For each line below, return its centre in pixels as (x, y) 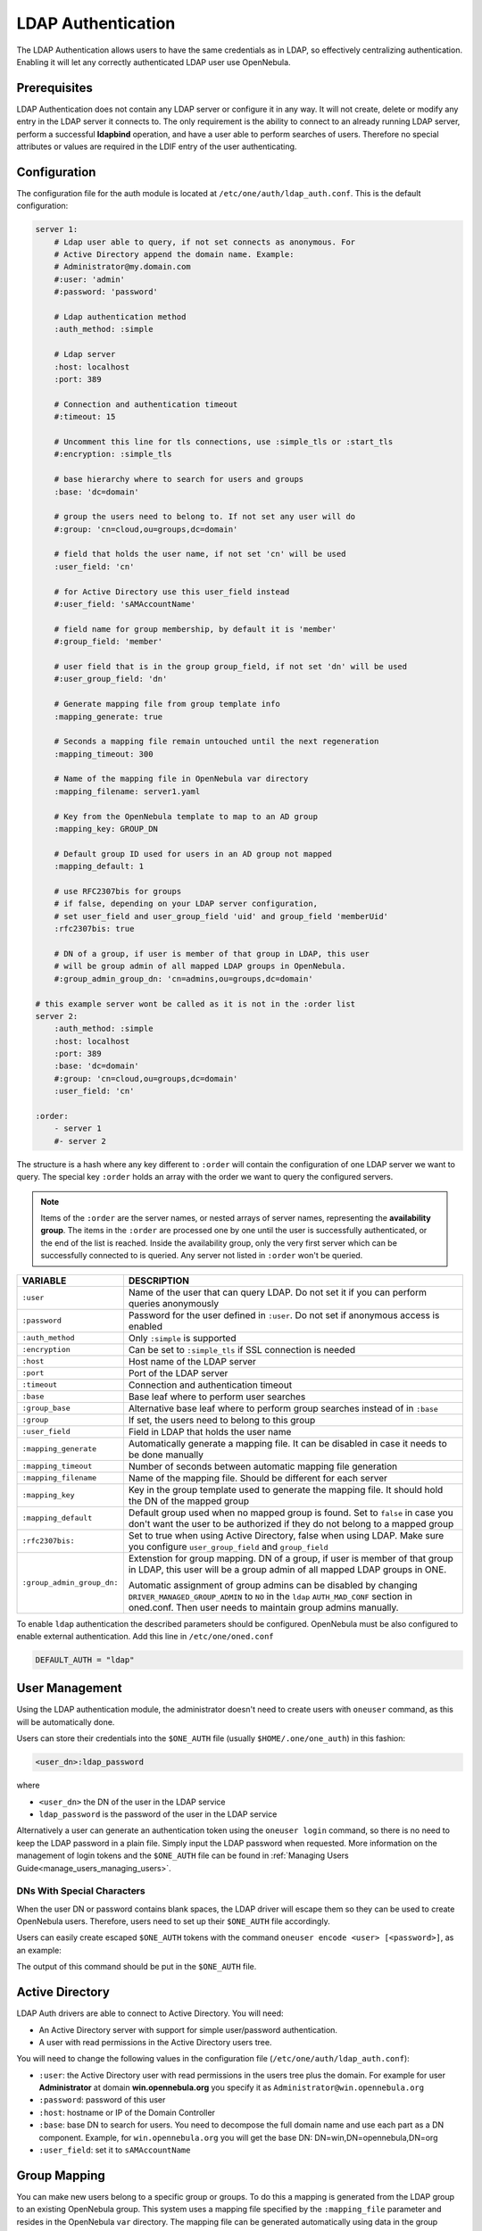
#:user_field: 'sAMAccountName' (125, 604)
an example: (39, 1950)
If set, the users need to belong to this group (222, 1420)
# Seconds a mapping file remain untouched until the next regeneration (216, 742)
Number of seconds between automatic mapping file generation (262, 1466)
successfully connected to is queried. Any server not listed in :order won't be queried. (202, 1256)
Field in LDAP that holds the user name (210, 1431)
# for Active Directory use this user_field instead (172, 592)
